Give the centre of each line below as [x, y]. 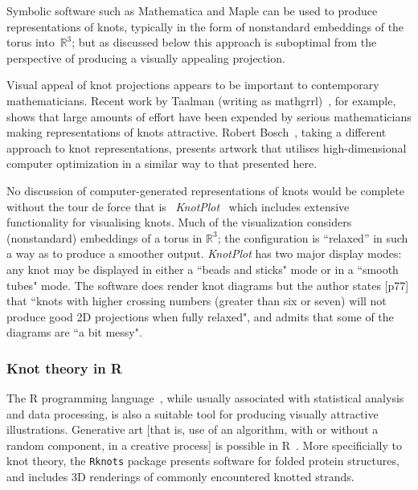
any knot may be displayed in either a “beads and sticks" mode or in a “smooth [203, 269]
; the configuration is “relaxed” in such [313, 237]
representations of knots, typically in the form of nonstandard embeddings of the [205, 26]
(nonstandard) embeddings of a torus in [104, 237]
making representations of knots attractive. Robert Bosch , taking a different [197, 132]
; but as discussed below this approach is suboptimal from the [224, 42]
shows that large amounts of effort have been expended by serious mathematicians [209, 116]
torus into [31, 42]
